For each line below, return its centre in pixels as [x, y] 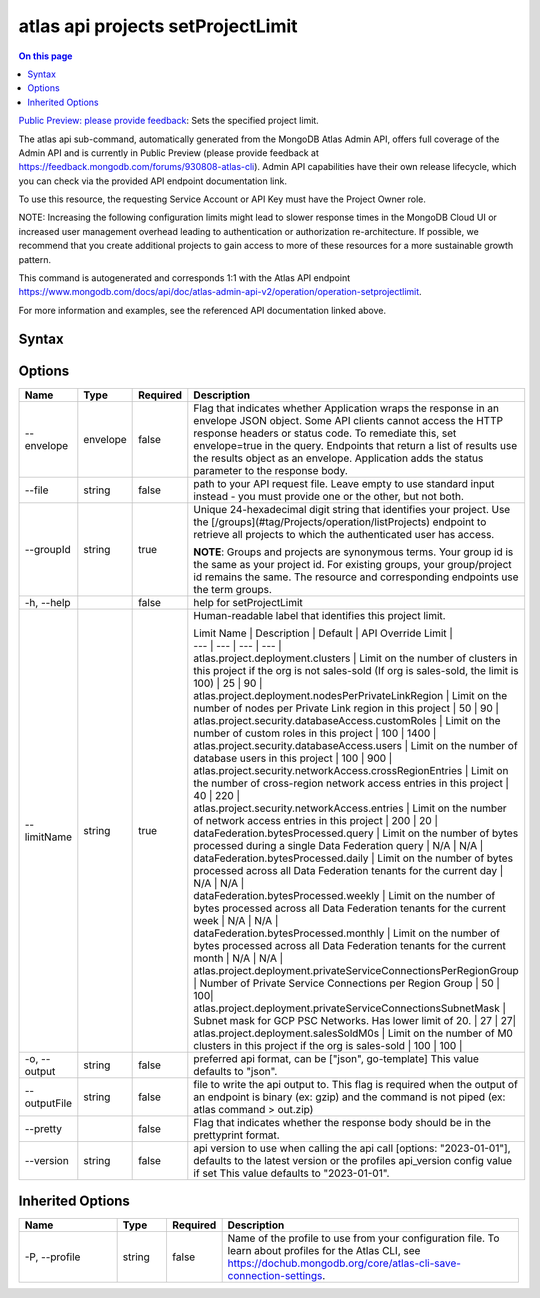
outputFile [48, 1103]
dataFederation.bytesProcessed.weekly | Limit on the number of [344, 895]
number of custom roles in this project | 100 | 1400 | [315, 733]
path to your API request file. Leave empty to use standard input [344, 483]
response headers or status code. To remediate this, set [325, 433]
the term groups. [232, 589]
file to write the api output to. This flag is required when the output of [356, 1084]
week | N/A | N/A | [236, 920]
